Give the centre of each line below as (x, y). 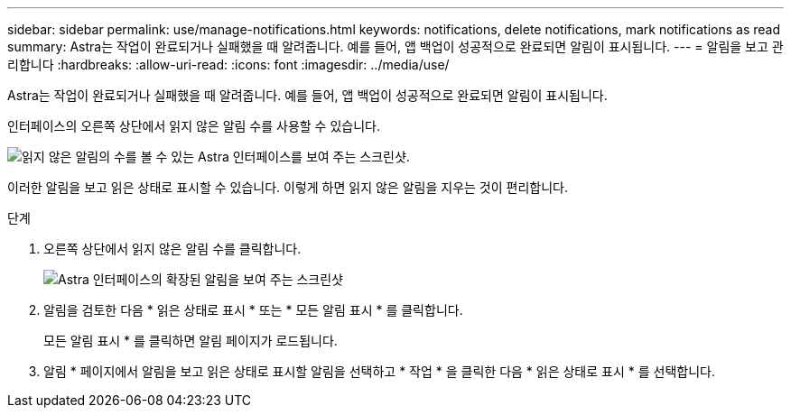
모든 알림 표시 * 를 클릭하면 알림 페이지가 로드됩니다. (191, 341)
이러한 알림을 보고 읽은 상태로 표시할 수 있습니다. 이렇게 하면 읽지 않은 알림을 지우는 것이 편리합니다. (288, 187)
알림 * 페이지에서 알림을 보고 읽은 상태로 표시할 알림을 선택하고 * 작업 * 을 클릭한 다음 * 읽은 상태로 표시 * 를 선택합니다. (379, 371)
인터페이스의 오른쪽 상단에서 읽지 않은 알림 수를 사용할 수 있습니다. (194, 126)
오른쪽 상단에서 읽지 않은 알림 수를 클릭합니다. (172, 249)
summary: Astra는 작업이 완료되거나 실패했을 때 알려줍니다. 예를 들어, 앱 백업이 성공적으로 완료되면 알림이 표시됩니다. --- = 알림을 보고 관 (395, 46)
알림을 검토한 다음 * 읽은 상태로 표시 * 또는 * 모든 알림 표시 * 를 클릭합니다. (253, 310)
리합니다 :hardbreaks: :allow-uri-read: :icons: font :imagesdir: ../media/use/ (228, 65)
